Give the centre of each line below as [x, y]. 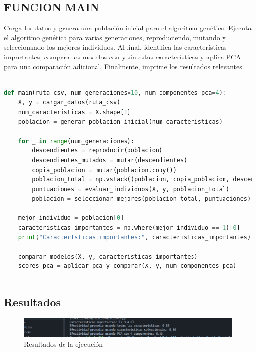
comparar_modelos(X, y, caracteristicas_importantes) [108, 256]
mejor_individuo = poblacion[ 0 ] [71, 218]
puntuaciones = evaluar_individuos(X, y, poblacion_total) [131, 189]
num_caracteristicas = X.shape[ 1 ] [74, 112]
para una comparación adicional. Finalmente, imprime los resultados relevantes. [124, 66]
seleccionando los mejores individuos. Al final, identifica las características [115, 47]
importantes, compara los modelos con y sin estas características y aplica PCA [123, 56]
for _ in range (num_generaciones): [76, 141]
